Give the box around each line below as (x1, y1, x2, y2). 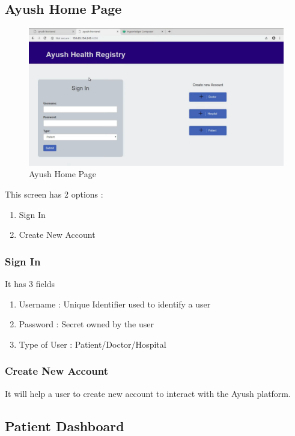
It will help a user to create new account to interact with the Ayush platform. (5, 387, 291, 399)
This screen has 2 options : (5, 187, 103, 200)
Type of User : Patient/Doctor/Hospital (19, 338, 166, 350)
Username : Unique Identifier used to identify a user (19, 297, 211, 310)
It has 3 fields (5, 277, 55, 289)
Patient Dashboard (5, 416, 124, 435)
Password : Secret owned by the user (19, 318, 154, 330)
